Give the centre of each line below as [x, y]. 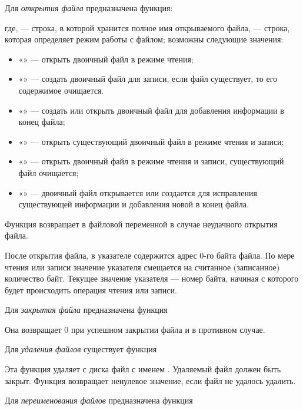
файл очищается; [49, 172]
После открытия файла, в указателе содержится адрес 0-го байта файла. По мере [150, 255]
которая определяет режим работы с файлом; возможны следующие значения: [144, 39]
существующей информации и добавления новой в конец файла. [134, 204]
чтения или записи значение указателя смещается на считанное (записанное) [142, 267]
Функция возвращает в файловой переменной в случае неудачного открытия [141, 224]
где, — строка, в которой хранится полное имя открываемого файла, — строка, [147, 27]
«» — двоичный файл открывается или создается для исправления [138, 192]
